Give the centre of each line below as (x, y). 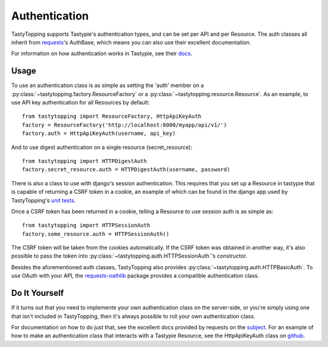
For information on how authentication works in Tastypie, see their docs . (102, 53)
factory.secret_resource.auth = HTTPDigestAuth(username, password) (126, 170)
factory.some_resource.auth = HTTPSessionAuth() (96, 234)
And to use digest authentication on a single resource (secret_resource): (102, 147)
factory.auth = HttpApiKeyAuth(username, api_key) (99, 133)
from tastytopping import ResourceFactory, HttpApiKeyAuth (112, 116)
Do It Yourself (37, 293)
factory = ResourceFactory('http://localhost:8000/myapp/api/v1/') (125, 125)
